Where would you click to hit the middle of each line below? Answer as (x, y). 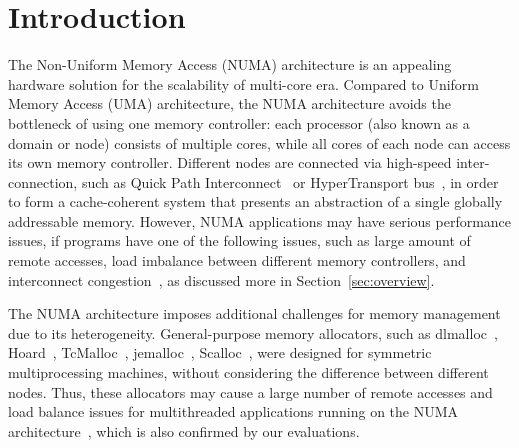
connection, (43, 181)
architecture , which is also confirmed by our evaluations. (184, 430)
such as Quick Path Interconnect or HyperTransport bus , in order (290, 181)
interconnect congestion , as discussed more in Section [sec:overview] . (221, 279)
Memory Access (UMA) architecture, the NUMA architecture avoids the (229, 103)
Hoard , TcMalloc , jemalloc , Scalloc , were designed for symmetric (220, 352)
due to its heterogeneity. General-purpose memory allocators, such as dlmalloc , (253, 332)
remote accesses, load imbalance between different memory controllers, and (237, 260)
